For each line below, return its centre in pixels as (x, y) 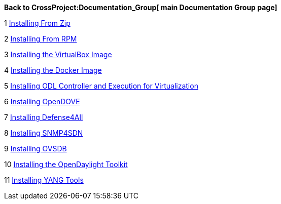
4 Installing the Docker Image (53, 70)
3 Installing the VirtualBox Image (58, 54)
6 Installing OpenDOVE (42, 101)
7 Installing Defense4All (44, 117)
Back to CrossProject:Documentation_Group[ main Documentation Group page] (141, 7)
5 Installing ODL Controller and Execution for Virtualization (101, 86)
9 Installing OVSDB (36, 149)
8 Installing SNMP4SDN (44, 133)
